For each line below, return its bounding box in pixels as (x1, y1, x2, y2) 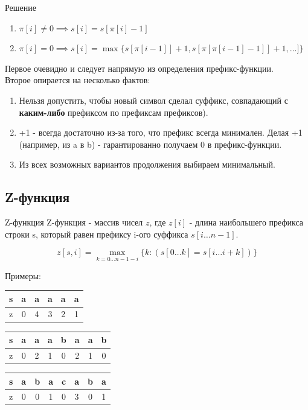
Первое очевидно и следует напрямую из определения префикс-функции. (5, 61, 274, 74)
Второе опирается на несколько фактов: (5, 74, 150, 86)
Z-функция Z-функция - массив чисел (5, 216, 143, 229)
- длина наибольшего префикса (189, 216, 304, 229)
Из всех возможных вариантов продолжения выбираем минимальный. (19, 158, 275, 171)
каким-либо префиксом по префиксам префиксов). (19, 106, 208, 118)
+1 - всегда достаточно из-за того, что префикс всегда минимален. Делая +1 (19, 126, 303, 139)
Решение (5, 1, 37, 13)
